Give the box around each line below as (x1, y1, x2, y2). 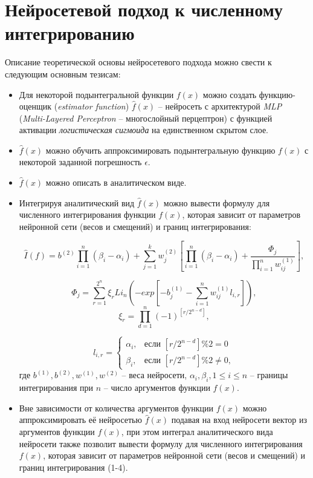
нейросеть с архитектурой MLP (165, 100, 282, 113)
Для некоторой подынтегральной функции (19, 88, 174, 100)
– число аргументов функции (103, 381, 210, 394)
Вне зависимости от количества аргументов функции (19, 401, 214, 414)
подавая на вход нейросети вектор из (171, 413, 308, 426)
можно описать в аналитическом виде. (45, 176, 187, 189)
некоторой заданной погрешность (19, 156, 142, 168)
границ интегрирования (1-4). (19, 460, 128, 473)
